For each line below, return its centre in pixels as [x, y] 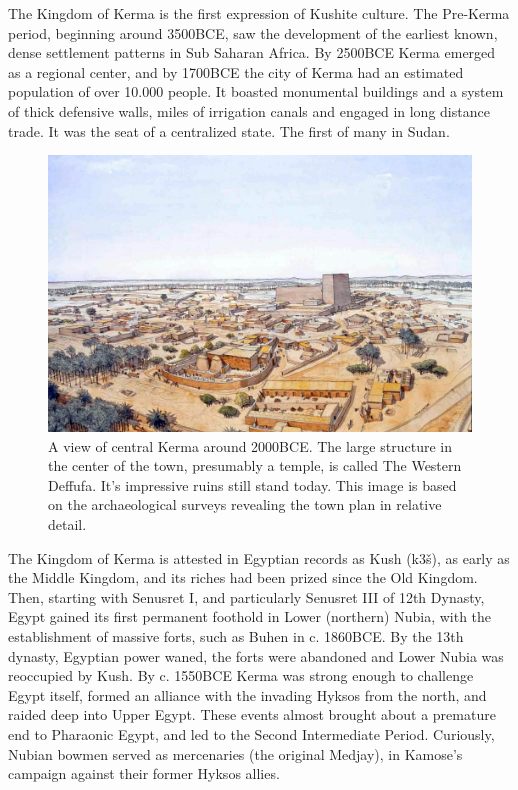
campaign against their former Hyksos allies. [144, 773]
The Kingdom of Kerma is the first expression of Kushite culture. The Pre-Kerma [259, 13]
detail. [67, 523]
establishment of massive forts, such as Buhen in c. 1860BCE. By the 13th [236, 635]
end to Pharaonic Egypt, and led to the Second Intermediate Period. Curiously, [251, 733]
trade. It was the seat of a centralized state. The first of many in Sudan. [229, 130]
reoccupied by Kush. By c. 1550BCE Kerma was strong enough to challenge [241, 675]
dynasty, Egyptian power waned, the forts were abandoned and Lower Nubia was [256, 655]
